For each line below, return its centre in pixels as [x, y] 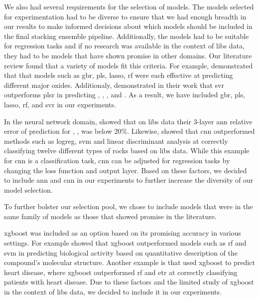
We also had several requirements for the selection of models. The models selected [129, 6]
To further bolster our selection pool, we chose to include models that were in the [129, 206]
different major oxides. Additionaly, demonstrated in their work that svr [114, 85]
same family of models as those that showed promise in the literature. [110, 216]
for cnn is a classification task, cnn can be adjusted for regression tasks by [117, 160]
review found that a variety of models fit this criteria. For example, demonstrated [129, 65]
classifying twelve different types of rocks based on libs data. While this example [127, 150]
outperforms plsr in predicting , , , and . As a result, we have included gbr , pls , [125, 95]
